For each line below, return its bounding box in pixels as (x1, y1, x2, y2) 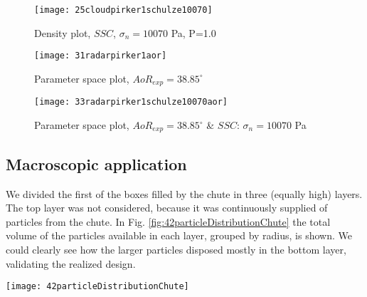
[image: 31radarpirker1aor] (34, 51, 167, 61)
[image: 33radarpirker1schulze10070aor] (34, 97, 228, 108)
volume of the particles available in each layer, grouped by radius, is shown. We (6, 228, 352, 243)
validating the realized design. (6, 256, 136, 271)
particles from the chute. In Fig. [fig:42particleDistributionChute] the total (6, 214, 331, 229)
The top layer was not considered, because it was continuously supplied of (6, 200, 328, 215)
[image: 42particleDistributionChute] (6, 281, 189, 292)
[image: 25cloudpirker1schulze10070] (34, 5, 213, 15)
